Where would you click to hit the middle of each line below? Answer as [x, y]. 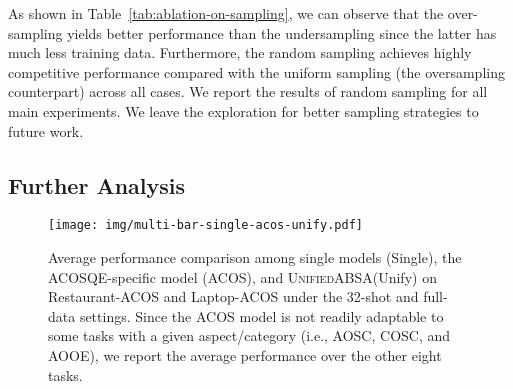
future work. [46, 130]
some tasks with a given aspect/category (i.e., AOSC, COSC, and [249, 335]
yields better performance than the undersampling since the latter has [282, 32]
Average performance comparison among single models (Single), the [255, 257]
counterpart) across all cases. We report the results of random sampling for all [248, 91]
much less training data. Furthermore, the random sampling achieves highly [240, 52]
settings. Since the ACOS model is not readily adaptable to [261, 315]
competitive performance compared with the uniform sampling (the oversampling [256, 71]
